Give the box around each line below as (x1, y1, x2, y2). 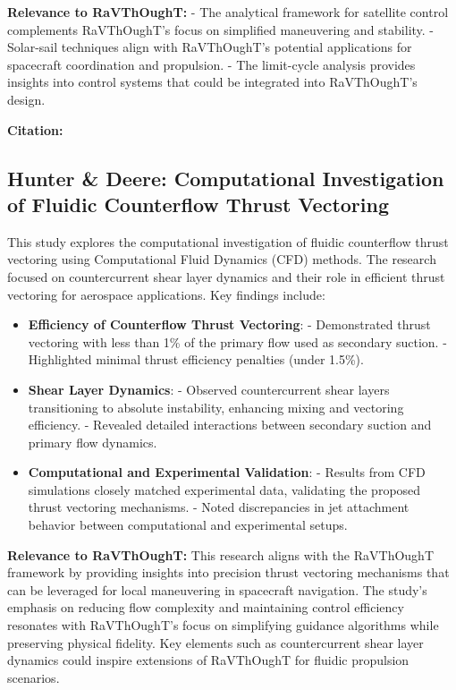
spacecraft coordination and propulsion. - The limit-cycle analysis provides (7, 55, 416, 73)
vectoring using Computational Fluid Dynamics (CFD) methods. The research (7, 250, 436, 268)
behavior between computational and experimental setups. (28, 515, 348, 534)
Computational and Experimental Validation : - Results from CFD (28, 463, 426, 481)
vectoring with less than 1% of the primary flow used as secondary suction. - (28, 332, 447, 351)
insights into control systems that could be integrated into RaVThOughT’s (7, 72, 418, 91)
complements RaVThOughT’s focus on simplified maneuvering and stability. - (7, 20, 435, 38)
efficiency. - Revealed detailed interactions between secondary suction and (28, 415, 432, 434)
